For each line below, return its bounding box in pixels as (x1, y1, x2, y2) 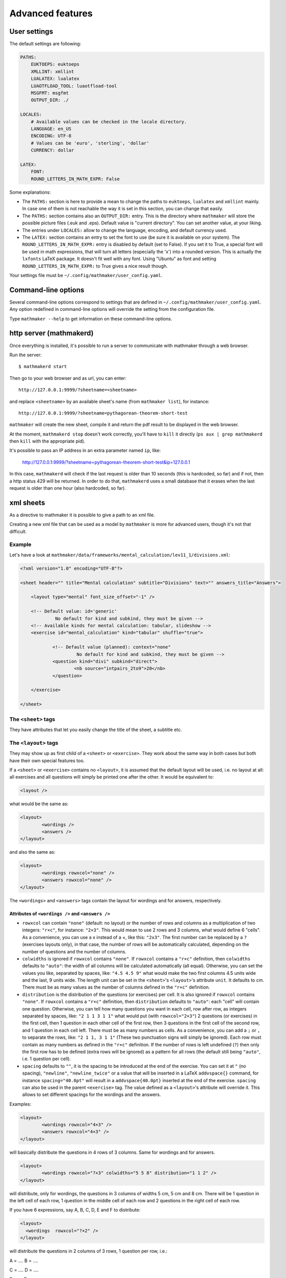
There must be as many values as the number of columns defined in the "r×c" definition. (22, 984, 210, 990)
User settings (9, 27, 54, 36)
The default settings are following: (9, 41, 82, 47)
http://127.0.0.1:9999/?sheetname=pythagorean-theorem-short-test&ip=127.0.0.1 (22, 459, 191, 465)
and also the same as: (9, 849, 56, 855)
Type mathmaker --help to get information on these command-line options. (9, 315, 172, 322)
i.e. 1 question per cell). (22, 1056, 71, 1062)
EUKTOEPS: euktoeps (31, 61, 80, 67)
